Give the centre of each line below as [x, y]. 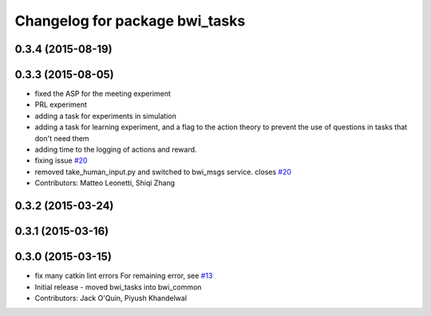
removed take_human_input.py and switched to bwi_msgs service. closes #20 [163, 172]
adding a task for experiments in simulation [106, 116]
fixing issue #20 [61, 160]
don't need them [62, 138]
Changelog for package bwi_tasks [130, 21]
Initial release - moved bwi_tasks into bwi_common [118, 286]
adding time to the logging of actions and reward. [116, 150]
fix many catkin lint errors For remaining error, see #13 [124, 276]
